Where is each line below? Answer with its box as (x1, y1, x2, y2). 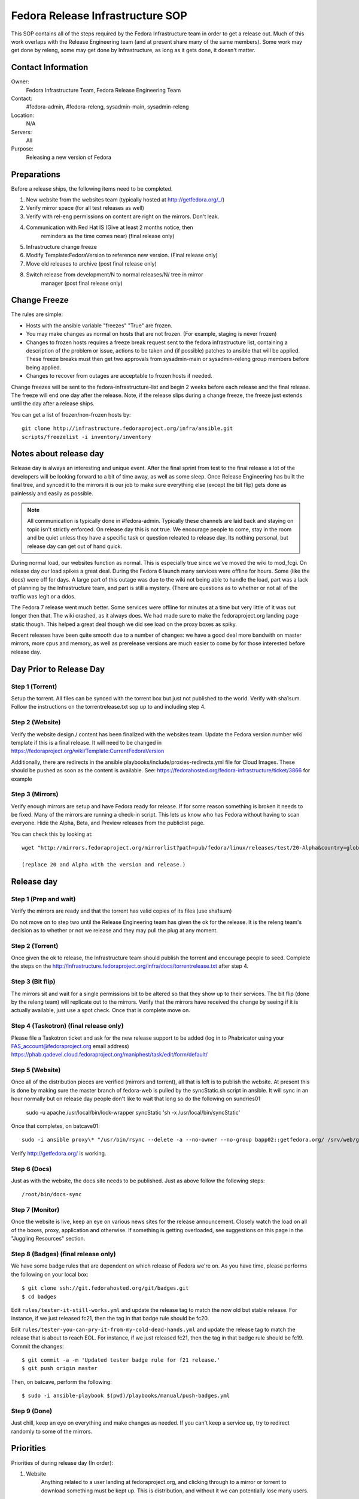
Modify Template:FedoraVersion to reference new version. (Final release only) (26, 252, 218, 259)
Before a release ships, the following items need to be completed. (11, 185, 173, 192)
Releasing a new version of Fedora (26, 153, 112, 161)
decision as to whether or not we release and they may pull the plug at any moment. (11, 926, 218, 934)
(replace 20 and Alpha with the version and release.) (22, 861, 186, 868)
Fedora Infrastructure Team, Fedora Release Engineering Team (26, 86, 181, 94)
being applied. (26, 363, 62, 371)
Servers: (11, 128, 32, 136)
